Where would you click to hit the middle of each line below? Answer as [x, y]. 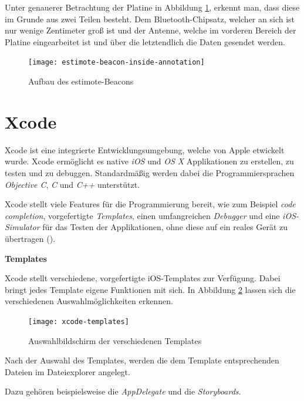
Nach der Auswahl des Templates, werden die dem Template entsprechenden [142, 360]
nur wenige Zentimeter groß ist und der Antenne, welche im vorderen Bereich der [151, 30]
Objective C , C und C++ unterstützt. [72, 184]
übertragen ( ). [30, 238]
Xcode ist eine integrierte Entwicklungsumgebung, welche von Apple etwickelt [145, 149]
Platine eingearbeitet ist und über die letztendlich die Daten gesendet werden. [145, 41]
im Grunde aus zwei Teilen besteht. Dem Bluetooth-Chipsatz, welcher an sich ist [150, 18]
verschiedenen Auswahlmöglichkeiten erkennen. [89, 301]
